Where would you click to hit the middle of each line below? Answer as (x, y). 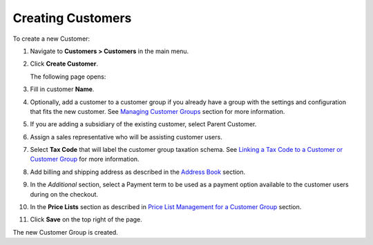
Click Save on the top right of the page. (86, 219)
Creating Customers (72, 18)
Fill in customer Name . (62, 89)
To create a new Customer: (51, 39)
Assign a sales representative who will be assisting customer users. (126, 137)
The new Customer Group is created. (66, 232)
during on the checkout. (64, 194)
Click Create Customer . (64, 64)
